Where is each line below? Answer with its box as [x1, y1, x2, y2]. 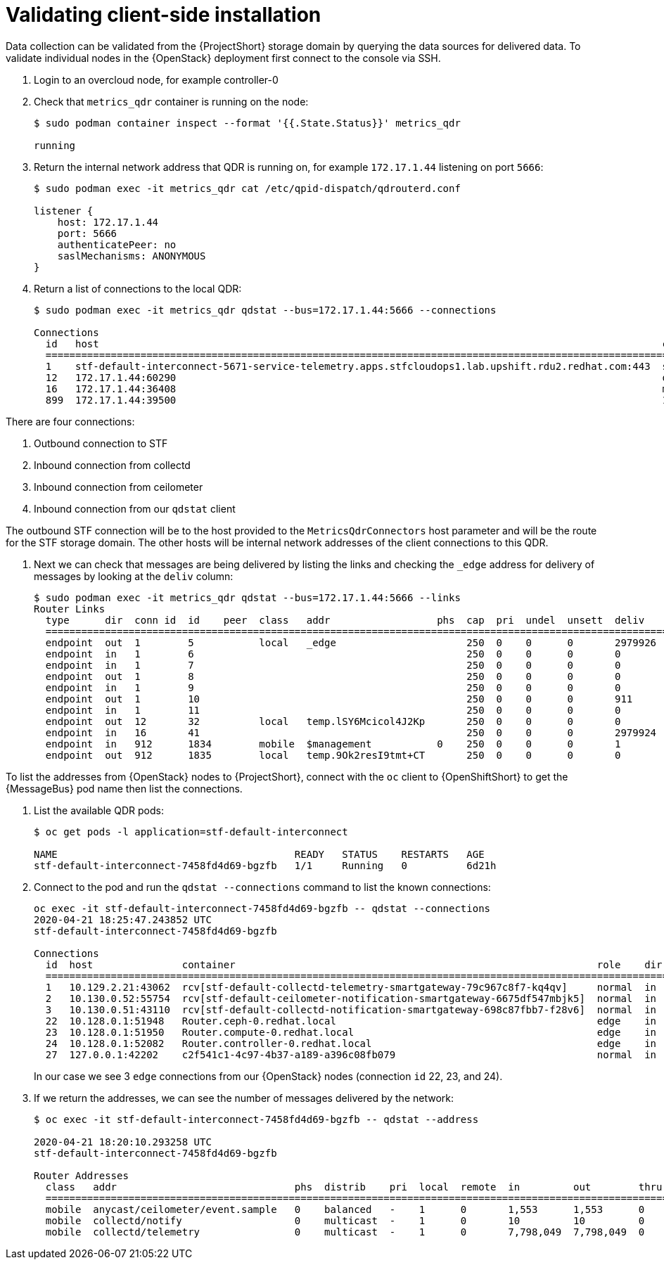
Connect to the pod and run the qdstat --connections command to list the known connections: [34, 880, 491, 893]
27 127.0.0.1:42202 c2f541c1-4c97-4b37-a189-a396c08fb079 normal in [45, 1048, 657, 1060]
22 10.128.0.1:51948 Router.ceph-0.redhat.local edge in [45, 1015, 657, 1027]
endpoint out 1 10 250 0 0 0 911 [45, 693, 633, 705]
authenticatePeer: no [57, 238, 177, 250]
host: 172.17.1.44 [57, 216, 159, 228]
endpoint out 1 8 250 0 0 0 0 [45, 670, 621, 682]
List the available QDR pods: [34, 804, 164, 816]
